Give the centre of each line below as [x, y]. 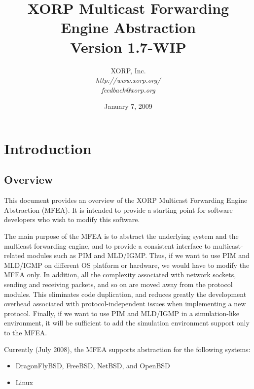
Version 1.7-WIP [128, 47]
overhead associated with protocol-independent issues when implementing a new [125, 304]
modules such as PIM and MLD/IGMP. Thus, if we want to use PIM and [138, 255]
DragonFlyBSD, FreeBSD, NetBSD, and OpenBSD [93, 366]
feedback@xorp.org [128, 89]
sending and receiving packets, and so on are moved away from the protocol [118, 284]
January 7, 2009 [128, 106]
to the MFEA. [26, 332]
